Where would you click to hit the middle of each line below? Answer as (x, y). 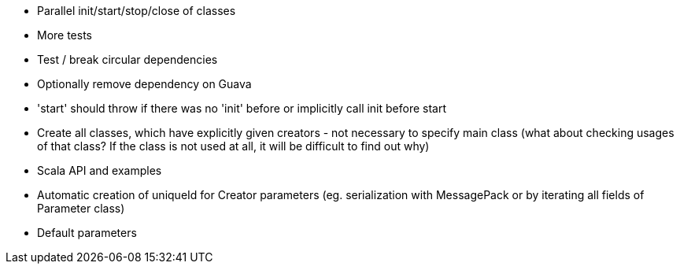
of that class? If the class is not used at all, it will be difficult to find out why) (233, 146)
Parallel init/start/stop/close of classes (137, 11)
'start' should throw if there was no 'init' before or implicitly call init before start (242, 108)
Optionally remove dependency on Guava (144, 84)
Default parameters (87, 233)
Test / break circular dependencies (128, 59)
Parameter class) (81, 208)
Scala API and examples (100, 170)
